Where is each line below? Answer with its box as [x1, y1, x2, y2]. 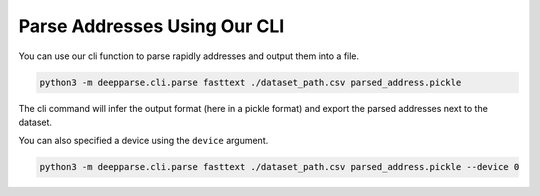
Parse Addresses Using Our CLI [18, 15, 285, 37]
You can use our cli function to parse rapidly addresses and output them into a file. [18, 50, 360, 62]
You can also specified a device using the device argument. [18, 135, 269, 147]
